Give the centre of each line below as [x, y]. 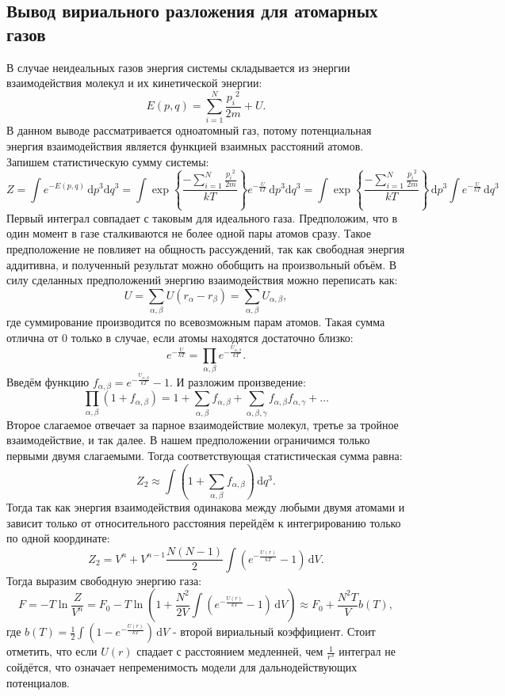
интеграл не [367, 651]
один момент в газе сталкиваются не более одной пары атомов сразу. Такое [189, 233]
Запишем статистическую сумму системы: [108, 161]
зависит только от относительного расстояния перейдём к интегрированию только [204, 522]
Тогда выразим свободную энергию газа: [104, 580]
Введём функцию [48, 381]
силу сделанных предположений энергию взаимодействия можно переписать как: [202, 280]
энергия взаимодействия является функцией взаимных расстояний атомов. [185, 146]
